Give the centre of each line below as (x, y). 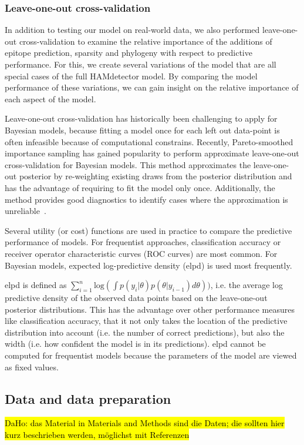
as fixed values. (32, 367)
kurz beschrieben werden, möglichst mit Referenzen (97, 435)
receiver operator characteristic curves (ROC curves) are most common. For (141, 253)
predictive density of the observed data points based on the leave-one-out (136, 298)
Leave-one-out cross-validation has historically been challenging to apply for (141, 118)
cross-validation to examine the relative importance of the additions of (146, 41)
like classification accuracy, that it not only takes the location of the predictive (146, 321)
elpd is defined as (36, 285)
